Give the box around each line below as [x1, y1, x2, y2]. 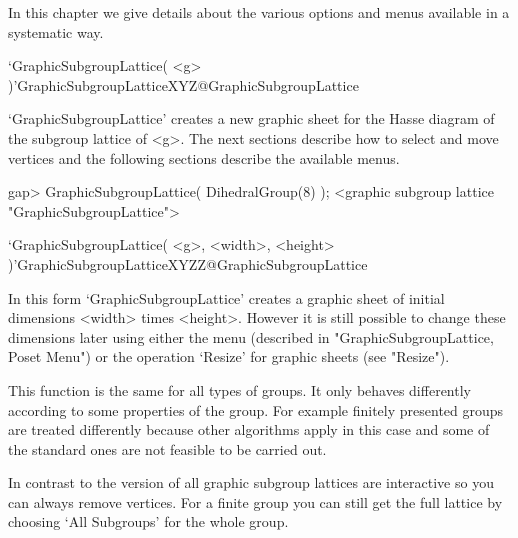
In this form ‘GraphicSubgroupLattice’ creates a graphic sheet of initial [8, 287, 445, 308]
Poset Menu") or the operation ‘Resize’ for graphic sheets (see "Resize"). [8, 346, 450, 367]
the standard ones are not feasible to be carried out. [8, 438, 327, 459]
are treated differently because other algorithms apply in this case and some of [8, 419, 490, 440]
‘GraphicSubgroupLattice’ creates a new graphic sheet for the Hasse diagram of [8, 108, 495, 129]
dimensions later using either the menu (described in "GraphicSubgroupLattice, [8, 326, 494, 347]
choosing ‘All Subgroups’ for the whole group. [8, 511, 289, 532]
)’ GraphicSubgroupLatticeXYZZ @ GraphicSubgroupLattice [8, 253, 368, 274]
